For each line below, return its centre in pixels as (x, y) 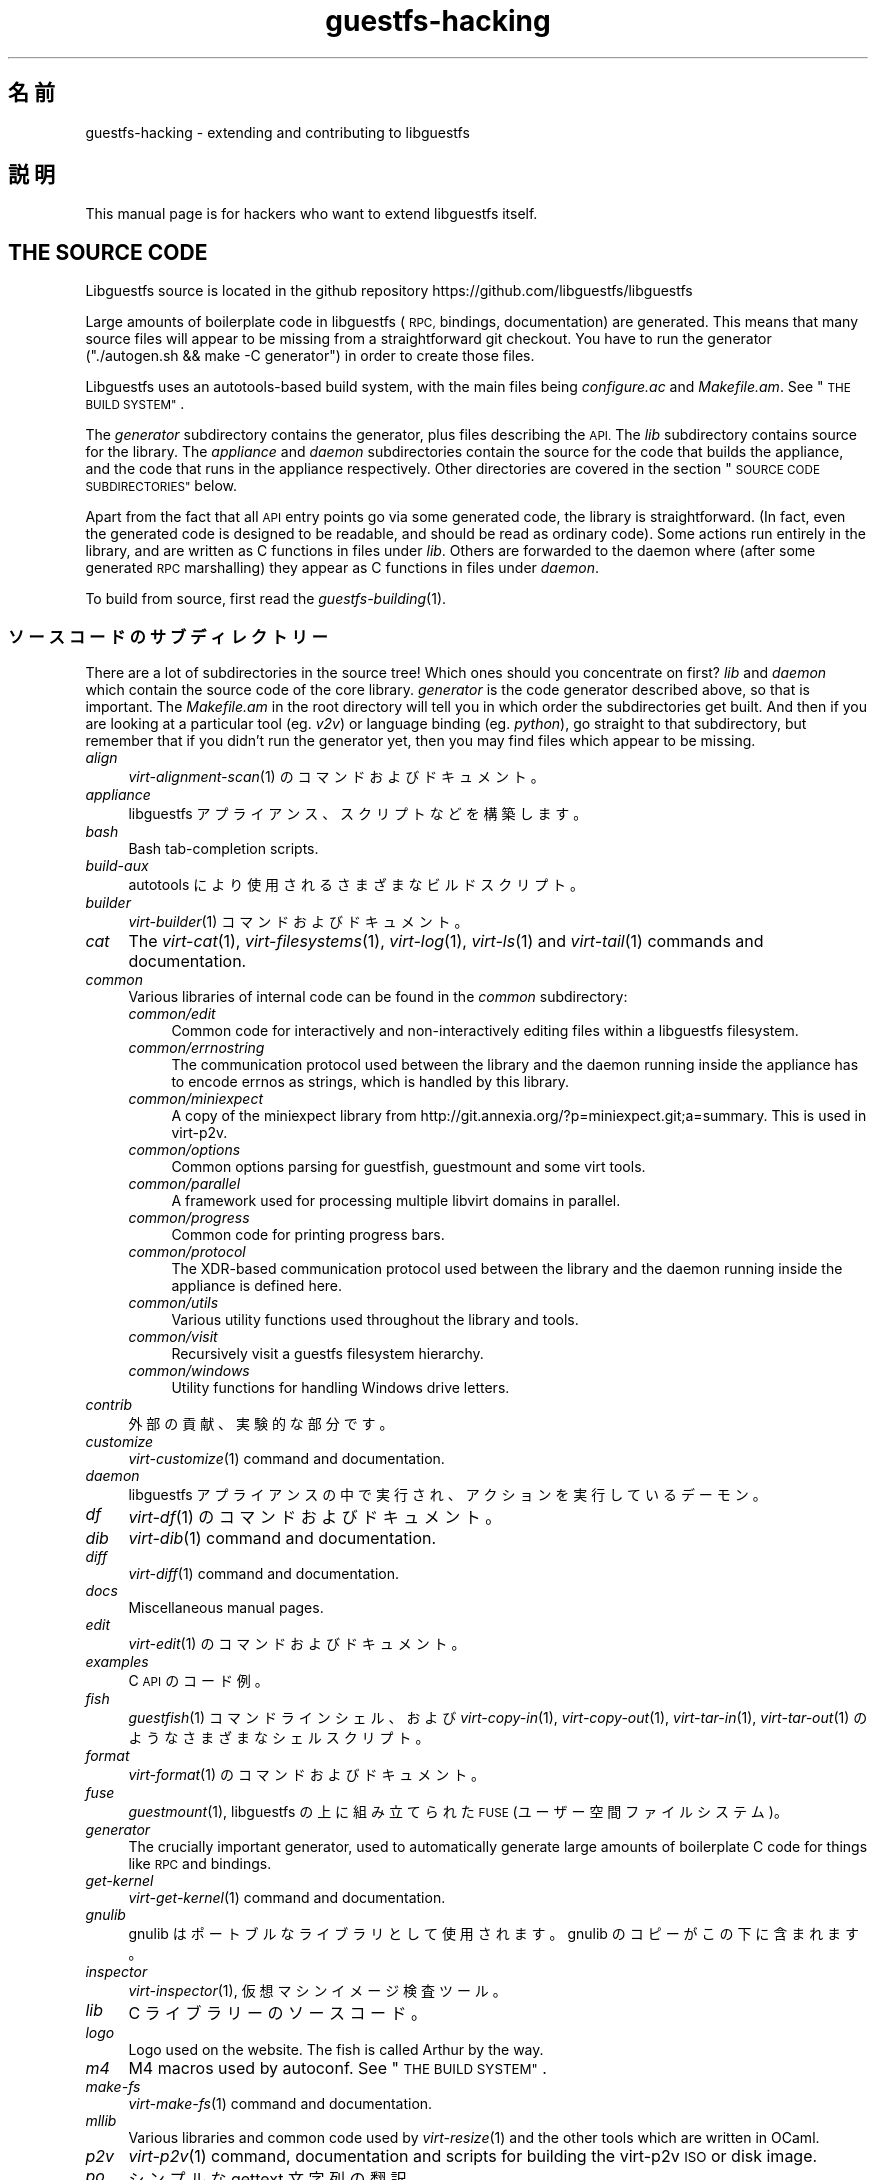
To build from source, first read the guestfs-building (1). (266, 599)
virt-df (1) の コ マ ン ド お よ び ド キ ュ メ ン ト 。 (315, 1517)
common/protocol (187, 1252)
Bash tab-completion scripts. (223, 849)
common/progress (189, 1218)
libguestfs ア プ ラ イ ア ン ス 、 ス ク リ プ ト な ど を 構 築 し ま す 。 (358, 814)
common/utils (173, 1303)
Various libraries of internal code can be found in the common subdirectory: (378, 997)
